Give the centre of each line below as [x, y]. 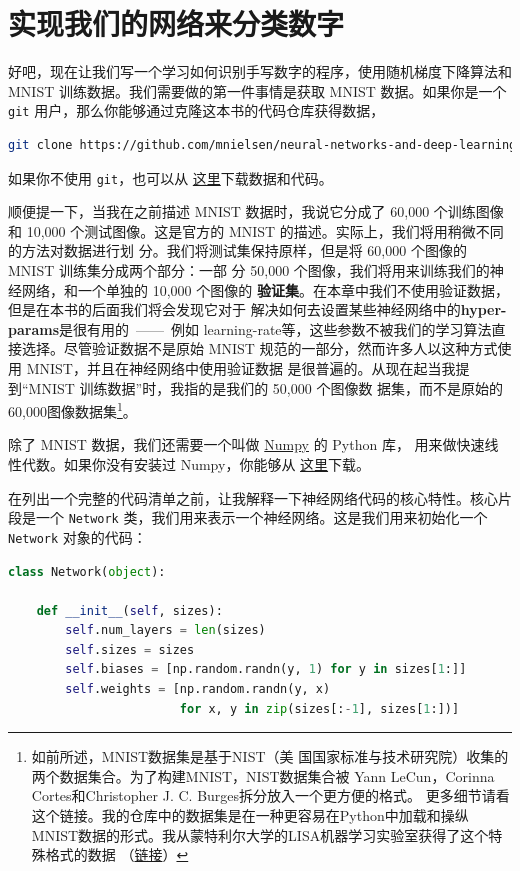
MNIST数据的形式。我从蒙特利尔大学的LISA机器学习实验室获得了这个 [260, 834]
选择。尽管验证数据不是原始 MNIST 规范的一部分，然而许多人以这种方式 [259, 348]
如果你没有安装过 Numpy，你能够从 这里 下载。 [217, 464]
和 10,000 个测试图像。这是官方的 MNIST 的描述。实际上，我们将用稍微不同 [256, 230]
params [34, 328]
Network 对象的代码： [77, 536]
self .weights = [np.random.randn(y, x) [198, 689]
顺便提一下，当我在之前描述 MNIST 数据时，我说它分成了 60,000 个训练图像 [256, 211]
